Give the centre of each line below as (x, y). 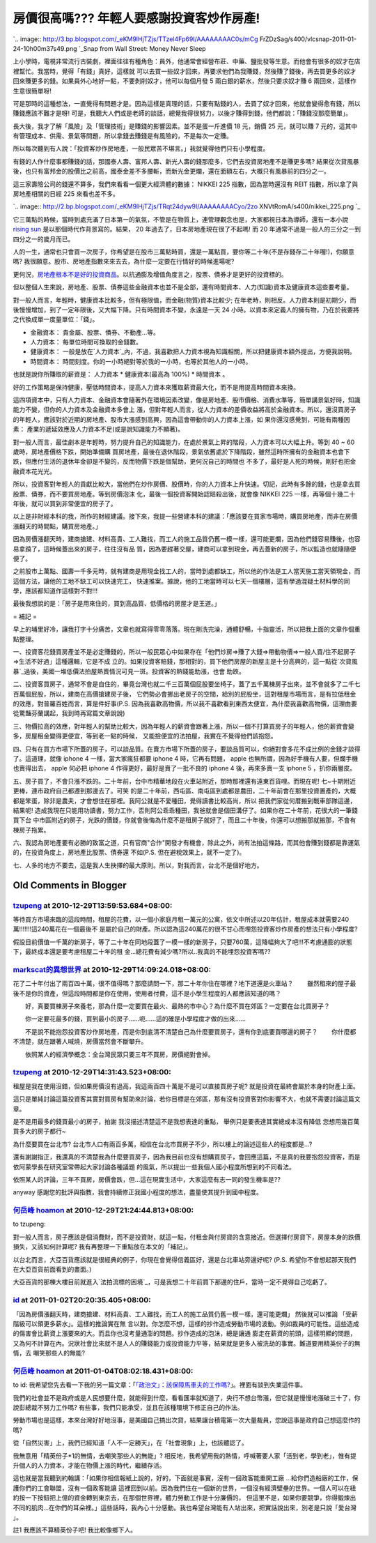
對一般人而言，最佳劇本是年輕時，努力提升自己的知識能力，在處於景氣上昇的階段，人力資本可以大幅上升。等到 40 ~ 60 (184, 442)
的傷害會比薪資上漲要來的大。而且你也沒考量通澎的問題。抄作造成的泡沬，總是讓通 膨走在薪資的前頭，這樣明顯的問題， (185, 1333)
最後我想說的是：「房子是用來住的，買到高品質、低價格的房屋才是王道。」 (117, 604)
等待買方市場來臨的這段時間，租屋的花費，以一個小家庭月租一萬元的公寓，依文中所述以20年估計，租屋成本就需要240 (181, 919)
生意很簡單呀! (32, 91)
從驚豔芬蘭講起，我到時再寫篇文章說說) (69, 713)
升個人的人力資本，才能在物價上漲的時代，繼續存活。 (89, 1465)
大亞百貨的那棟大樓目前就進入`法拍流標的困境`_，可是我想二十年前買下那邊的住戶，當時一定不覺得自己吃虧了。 (172, 1282)
